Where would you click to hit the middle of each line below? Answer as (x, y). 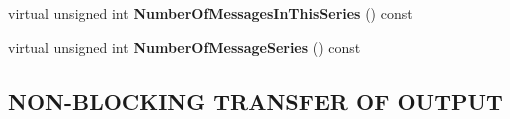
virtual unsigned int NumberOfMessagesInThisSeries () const (210, 13)
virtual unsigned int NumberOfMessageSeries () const (184, 46)
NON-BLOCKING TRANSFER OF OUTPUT (255, 100)
